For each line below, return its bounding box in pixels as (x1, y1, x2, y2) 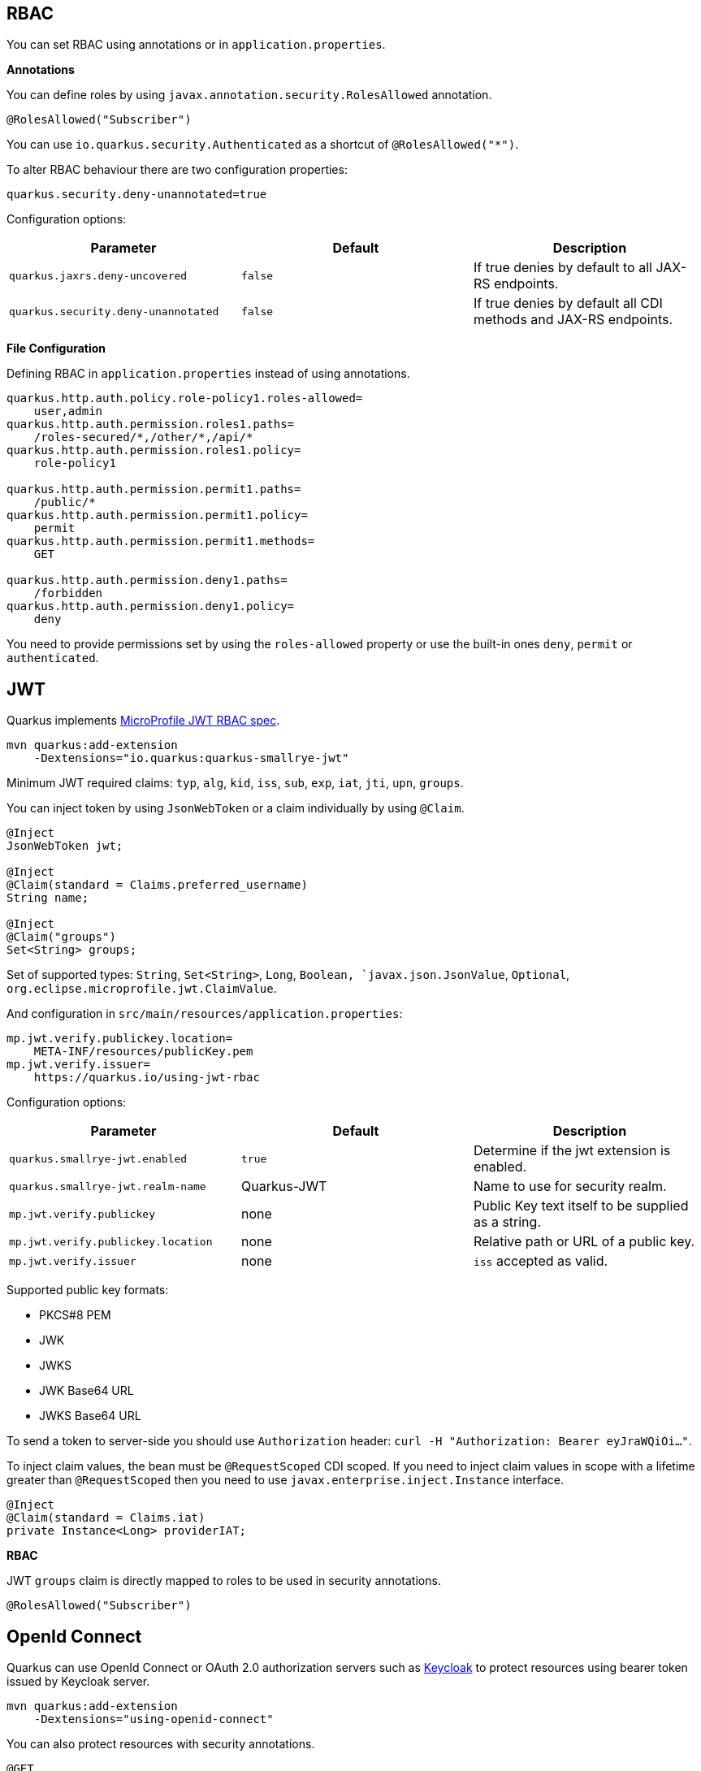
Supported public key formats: (6, 1283, 169, 1297)
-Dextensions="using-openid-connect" (33, 1713, 274, 1726)
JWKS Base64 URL (39, 1409, 141, 1423)
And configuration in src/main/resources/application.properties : (6, 1007, 403, 1021)
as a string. (473, 1214, 541, 1231)
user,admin (33, 405, 103, 418)
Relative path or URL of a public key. (473, 1233, 695, 1250)
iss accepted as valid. (473, 1253, 608, 1270)
